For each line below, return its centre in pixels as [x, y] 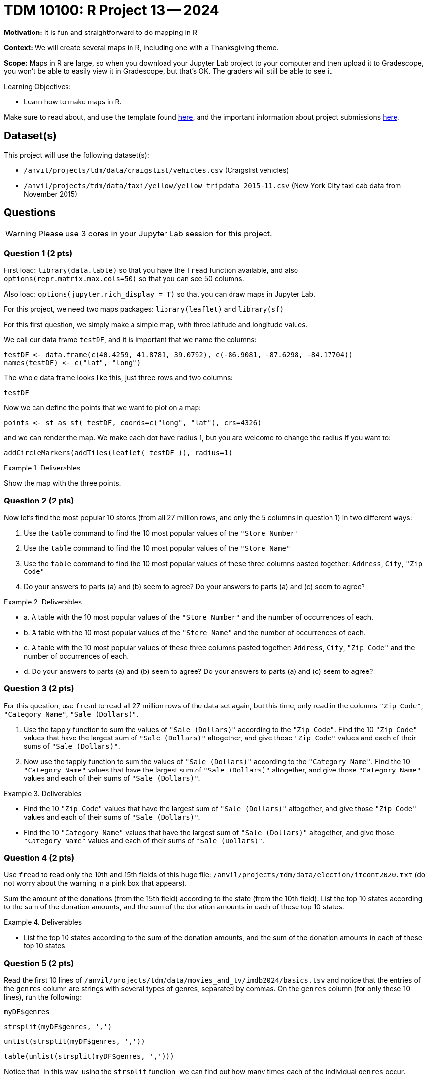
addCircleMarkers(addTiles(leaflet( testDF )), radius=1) [118, 453]
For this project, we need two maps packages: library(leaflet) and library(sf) [144, 309]
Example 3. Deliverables [43, 793]
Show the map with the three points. [63, 483]
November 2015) [51, 194]
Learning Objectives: [38, 86]
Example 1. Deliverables [42, 468]
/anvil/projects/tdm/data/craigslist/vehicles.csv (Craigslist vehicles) [156, 170]
